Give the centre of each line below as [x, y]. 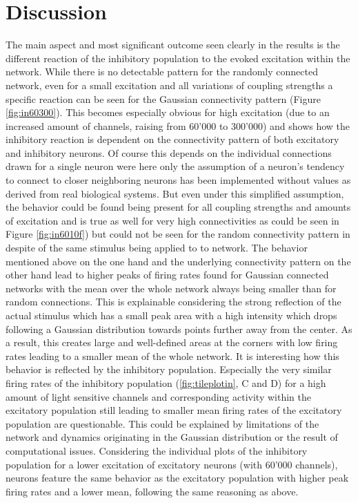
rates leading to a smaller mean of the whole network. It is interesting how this [172, 355]
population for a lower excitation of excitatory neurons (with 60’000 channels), [172, 464]
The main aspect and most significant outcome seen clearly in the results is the [173, 45]
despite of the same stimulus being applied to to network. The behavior [157, 248]
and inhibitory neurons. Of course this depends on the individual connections [169, 152]
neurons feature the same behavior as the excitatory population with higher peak [177, 478]
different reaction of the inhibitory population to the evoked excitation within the [178, 58]
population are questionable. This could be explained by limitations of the [162, 423]
